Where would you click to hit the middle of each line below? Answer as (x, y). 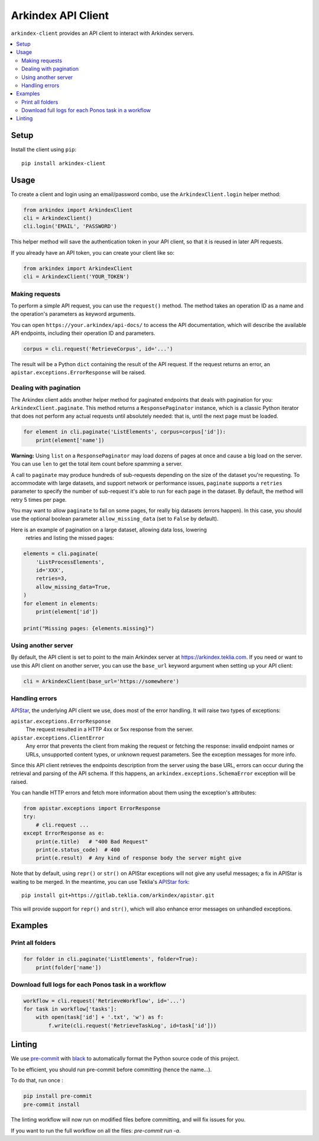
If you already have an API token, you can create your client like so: (93, 252)
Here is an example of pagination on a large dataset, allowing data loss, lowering (109, 530)
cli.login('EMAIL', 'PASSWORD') (70, 226)
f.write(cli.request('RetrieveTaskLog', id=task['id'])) (132, 1025)
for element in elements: (61, 603)
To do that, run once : (37, 1081)
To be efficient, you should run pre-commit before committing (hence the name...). (111, 1069)
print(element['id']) (67, 611)
